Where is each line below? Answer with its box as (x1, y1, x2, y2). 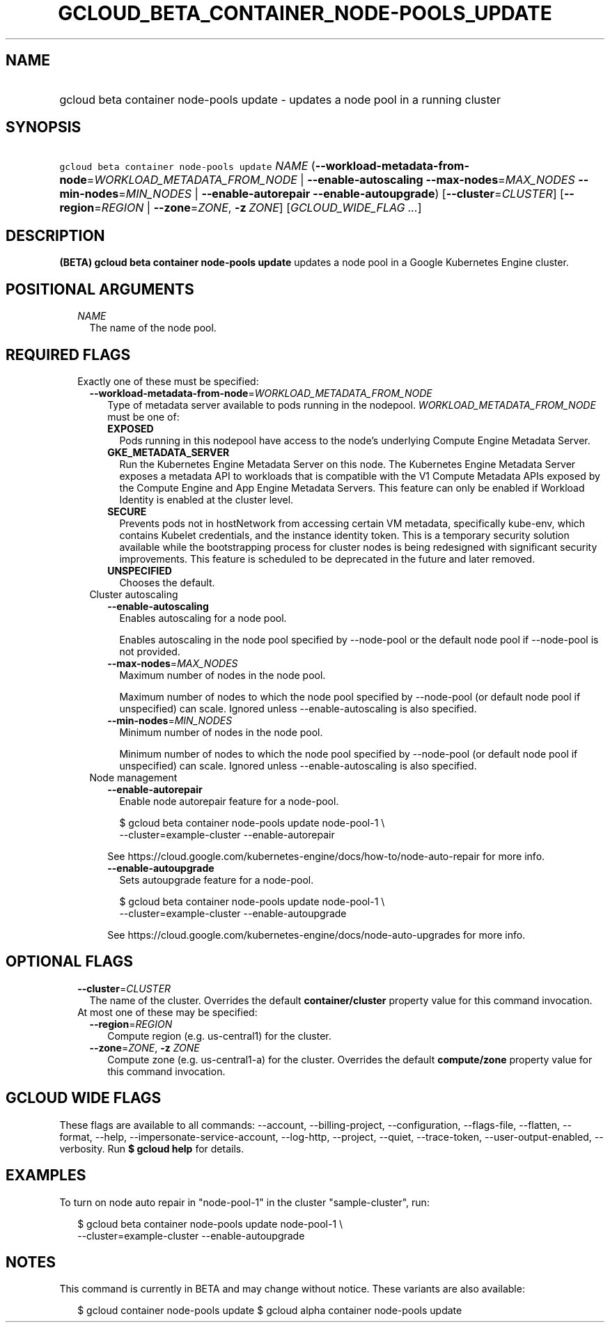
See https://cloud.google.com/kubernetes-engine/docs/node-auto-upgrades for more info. (107, 928, 526, 941)
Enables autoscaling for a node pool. (119, 611, 287, 624)
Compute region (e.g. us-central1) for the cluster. (107, 1029, 331, 1042)
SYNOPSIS (6, 118, 81, 136)
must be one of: (107, 410, 180, 423)
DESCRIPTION (6, 226, 105, 244)
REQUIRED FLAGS (6, 345, 131, 364)
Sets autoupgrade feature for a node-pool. (119, 873, 314, 886)
